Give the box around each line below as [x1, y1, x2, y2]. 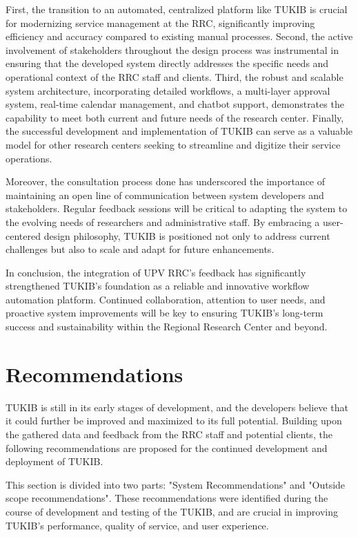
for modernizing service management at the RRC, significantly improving [6, 15, 315, 30]
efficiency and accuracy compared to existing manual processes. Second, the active [6, 29, 353, 44]
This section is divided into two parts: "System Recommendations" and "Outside [6, 477, 346, 491]
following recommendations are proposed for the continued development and [6, 440, 328, 455]
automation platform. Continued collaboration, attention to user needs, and [6, 292, 326, 306]
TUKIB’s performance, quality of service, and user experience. [6, 518, 269, 532]
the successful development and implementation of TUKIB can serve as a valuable [6, 124, 353, 138]
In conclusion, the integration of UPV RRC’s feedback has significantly [6, 265, 306, 279]
